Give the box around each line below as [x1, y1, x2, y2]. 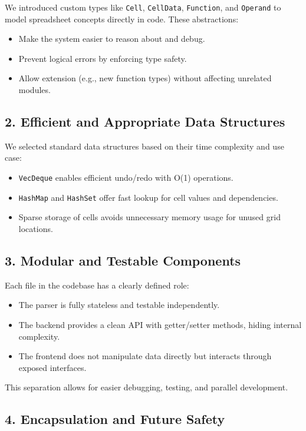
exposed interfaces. [18, 361, 87, 373]
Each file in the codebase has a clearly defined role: [5, 279, 189, 291]
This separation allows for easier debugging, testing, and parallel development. [5, 381, 288, 393]
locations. [18, 222, 53, 234]
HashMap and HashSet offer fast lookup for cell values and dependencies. [18, 191, 278, 203]
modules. [18, 84, 51, 96]
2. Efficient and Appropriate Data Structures [5, 112, 285, 131]
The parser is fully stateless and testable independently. [18, 299, 220, 311]
